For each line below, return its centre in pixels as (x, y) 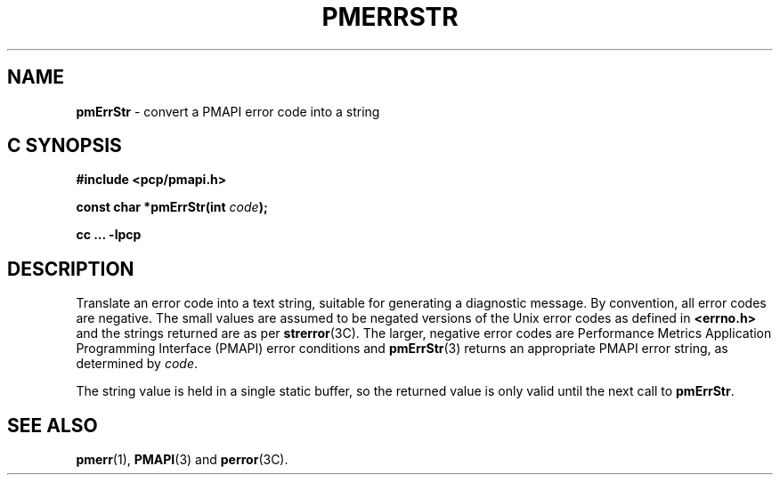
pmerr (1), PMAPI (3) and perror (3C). (182, 460)
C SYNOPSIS (65, 146)
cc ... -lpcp (109, 235)
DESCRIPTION (71, 269)
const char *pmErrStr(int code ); (172, 207)
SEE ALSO (53, 425)
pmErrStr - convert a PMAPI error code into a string (228, 111)
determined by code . (137, 364)
